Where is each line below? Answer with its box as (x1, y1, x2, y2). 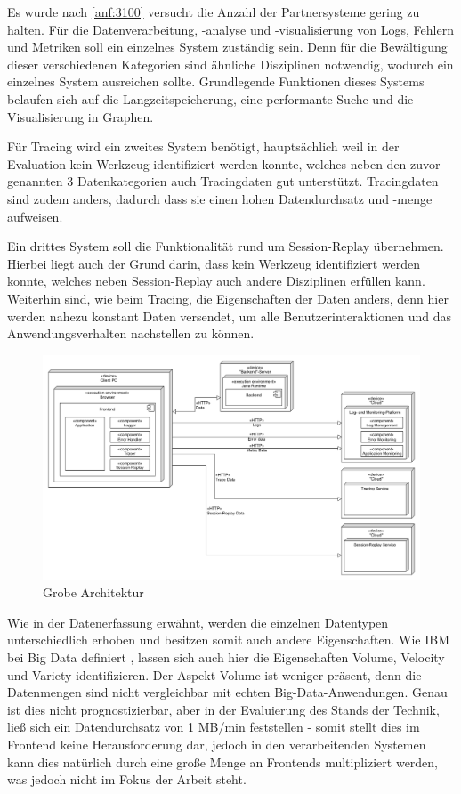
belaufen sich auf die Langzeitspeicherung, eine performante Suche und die (7, 89, 414, 108)
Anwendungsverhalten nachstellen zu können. (7, 324, 255, 343)
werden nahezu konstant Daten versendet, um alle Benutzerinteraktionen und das (7, 306, 451, 325)
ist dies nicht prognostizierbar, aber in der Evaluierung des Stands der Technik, (7, 700, 440, 718)
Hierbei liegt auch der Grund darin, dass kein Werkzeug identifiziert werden (7, 254, 421, 272)
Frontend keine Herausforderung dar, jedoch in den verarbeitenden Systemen (7, 735, 426, 754)
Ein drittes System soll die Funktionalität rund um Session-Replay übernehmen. (7, 237, 444, 255)
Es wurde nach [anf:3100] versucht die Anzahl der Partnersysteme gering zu (7, 3, 420, 20)
